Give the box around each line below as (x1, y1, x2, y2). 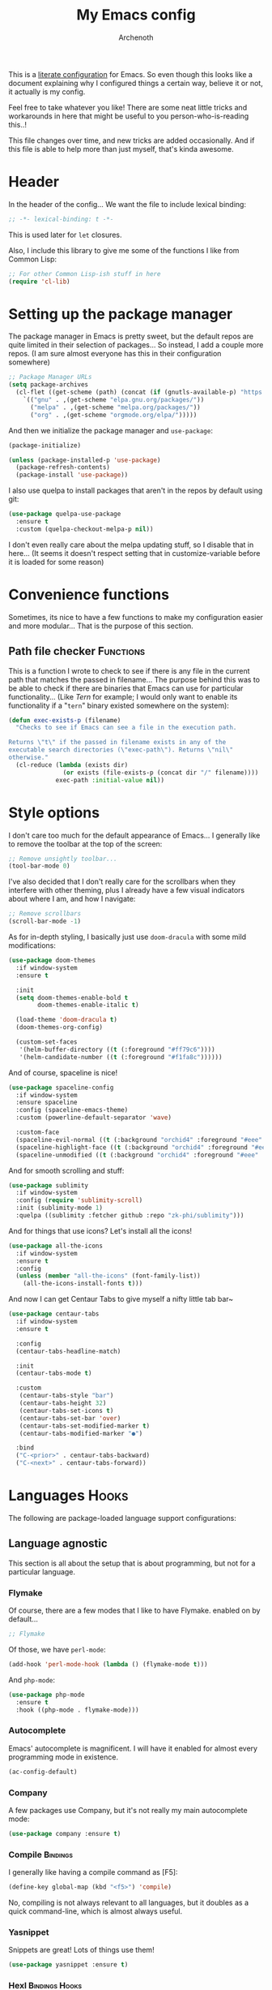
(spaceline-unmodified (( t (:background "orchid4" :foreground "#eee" (15, 1151, 259, 1159)
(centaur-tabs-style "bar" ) (19, 1392, 114, 1400)
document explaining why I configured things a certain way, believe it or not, (8, 78, 263, 88)
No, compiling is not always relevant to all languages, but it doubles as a (8, 1897, 249, 1907)
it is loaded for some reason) (8, 557, 104, 566)
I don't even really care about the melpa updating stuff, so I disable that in (8, 540, 254, 549)
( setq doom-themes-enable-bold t (15, 993, 129, 1001)
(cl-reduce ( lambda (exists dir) (15, 760, 129, 769)
